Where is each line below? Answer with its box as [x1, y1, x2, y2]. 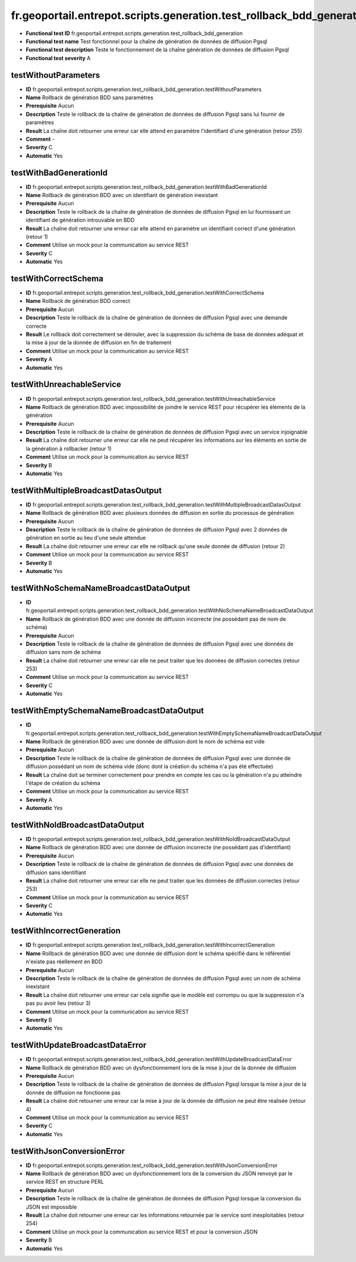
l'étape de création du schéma [26, 779, 100, 786]
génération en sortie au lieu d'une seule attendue [26, 534, 146, 542]
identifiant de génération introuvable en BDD [26, 217, 135, 224]
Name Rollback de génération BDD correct [26, 298, 131, 305]
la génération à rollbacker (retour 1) [26, 445, 112, 452]
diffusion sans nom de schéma [26, 649, 101, 656]
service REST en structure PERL [26, 1178, 104, 1185]
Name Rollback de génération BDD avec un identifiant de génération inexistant [26, 192, 218, 199]
